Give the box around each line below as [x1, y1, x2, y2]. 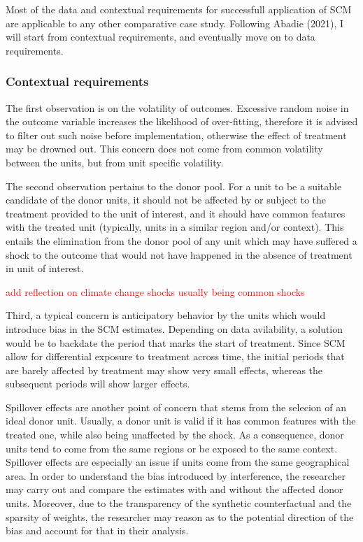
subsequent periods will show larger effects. [6, 376, 190, 391]
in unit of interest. [6, 261, 84, 276]
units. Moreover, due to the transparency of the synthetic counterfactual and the [6, 496, 352, 511]
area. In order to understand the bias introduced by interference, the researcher [6, 468, 346, 483]
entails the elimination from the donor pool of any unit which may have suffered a [6, 233, 357, 248]
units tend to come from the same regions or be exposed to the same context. [6, 441, 338, 455]
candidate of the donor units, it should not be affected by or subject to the [6, 192, 327, 207]
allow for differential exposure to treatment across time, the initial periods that [6, 349, 345, 364]
